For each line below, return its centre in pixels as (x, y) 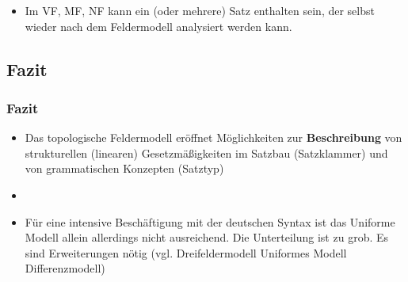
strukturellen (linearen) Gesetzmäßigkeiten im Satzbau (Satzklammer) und (206, 152)
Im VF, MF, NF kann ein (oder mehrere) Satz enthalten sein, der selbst (200, 10)
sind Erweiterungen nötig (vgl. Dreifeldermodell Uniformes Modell (186, 252)
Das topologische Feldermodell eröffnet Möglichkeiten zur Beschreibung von (214, 137)
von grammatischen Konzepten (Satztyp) (124, 168)
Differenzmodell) (65, 268)
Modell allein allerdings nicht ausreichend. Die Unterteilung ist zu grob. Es (207, 237)
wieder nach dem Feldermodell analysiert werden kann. (158, 26)
